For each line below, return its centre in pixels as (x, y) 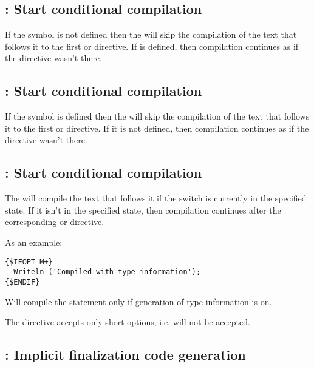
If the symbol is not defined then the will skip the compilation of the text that (151, 34)
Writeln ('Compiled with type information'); (107, 272)
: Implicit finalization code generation (125, 355)
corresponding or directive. (55, 222)
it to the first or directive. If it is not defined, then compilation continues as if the (157, 128)
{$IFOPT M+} (29, 262)
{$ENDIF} (22, 282)
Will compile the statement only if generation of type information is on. (138, 301)
